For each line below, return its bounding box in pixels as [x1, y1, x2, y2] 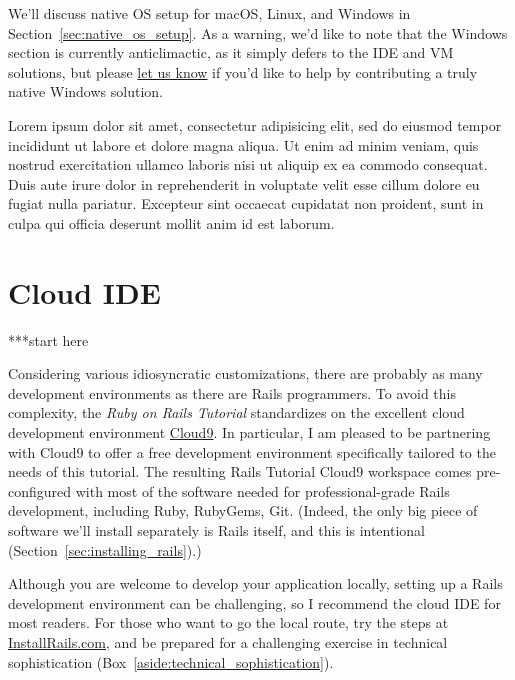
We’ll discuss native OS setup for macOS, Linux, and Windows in [8, 3, 411, 23]
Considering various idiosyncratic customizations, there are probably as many [8, 363, 483, 384]
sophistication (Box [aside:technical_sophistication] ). [8, 651, 334, 672]
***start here [8, 329, 89, 350]
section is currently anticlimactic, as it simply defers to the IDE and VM [8, 42, 454, 63]
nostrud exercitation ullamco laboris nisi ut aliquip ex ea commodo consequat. [8, 154, 488, 175]
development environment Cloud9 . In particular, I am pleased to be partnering [8, 422, 491, 443]
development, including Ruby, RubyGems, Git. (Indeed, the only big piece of [8, 500, 478, 521]
